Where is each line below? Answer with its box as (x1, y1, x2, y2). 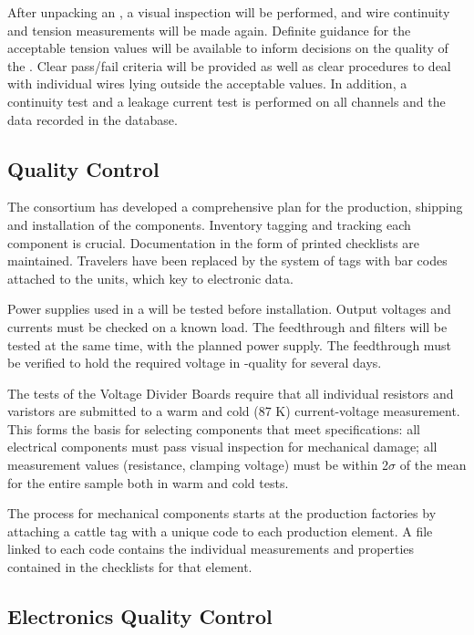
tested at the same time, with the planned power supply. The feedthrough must (7, 335, 451, 354)
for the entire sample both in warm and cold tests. (7, 473, 289, 492)
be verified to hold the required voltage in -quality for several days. (7, 353, 382, 372)
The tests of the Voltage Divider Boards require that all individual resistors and (7, 383, 454, 402)
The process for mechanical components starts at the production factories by (7, 504, 437, 523)
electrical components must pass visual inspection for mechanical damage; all (7, 437, 438, 456)
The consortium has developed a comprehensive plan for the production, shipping (7, 197, 463, 216)
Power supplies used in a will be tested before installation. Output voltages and (7, 299, 451, 318)
